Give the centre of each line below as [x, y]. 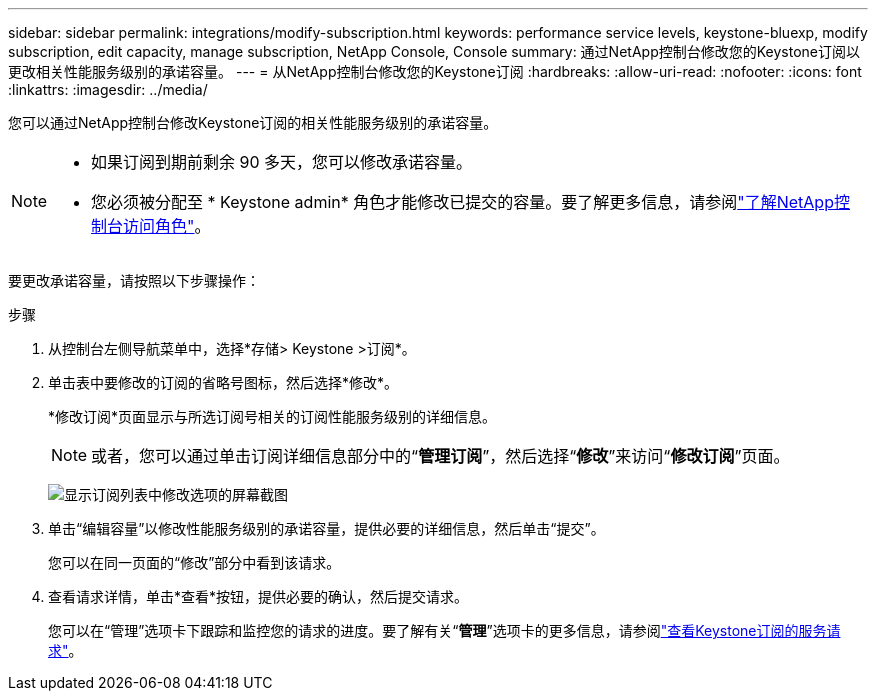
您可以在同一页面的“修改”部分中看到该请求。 [194, 562]
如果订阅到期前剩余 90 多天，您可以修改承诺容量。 [282, 162]
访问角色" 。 [167, 226]
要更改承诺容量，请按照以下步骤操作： [134, 280]
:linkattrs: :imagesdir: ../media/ [108, 89]
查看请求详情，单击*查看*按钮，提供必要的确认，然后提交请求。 [258, 596]
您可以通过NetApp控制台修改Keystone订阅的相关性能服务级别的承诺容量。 [253, 122]
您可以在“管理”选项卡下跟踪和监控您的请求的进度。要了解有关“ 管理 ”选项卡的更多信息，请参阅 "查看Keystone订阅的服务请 [444, 630]
